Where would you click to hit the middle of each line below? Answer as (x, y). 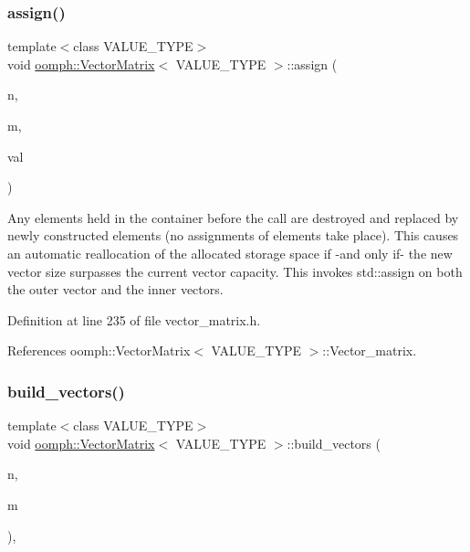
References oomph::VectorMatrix (99, 350)
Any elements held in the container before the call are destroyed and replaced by (233, 217)
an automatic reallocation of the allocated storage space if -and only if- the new (230, 253)
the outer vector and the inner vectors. (115, 289)
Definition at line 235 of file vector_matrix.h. (134, 319)
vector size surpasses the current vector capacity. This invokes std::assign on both (235, 271)
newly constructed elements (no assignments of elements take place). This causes (233, 235)
